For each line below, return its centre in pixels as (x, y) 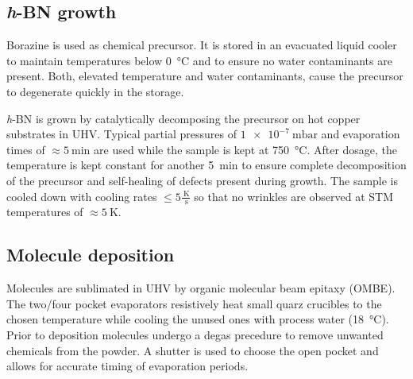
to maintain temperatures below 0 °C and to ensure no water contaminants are (199, 60)
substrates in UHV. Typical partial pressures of (122, 134)
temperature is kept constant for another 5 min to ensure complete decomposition (206, 165)
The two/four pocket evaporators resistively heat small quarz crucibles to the (194, 303)
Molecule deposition (91, 255)
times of (26, 149)
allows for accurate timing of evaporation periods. (127, 366)
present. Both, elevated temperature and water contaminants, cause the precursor (205, 76)
